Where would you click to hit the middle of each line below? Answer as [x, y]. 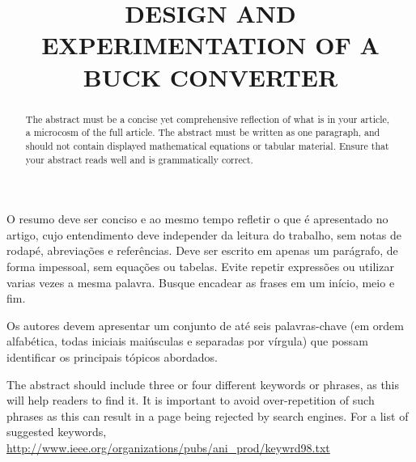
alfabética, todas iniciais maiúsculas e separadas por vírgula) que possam [187, 341]
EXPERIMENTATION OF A [210, 45]
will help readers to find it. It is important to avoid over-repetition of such [191, 400]
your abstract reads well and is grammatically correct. [139, 159]
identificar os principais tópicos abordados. [112, 356]
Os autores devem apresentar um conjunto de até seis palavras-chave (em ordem [205, 325]
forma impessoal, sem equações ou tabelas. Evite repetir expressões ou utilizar [200, 266]
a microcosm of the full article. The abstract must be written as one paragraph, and [203, 132]
